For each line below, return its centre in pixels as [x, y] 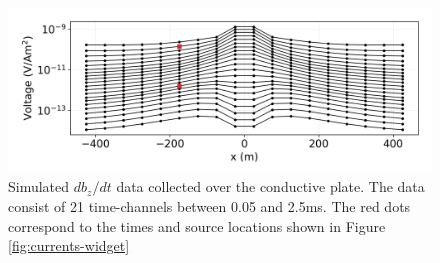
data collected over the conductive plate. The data [270, 186]
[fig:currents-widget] [69, 245]
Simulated [39, 186]
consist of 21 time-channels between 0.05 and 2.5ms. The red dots [209, 205]
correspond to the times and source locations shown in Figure [197, 225]
